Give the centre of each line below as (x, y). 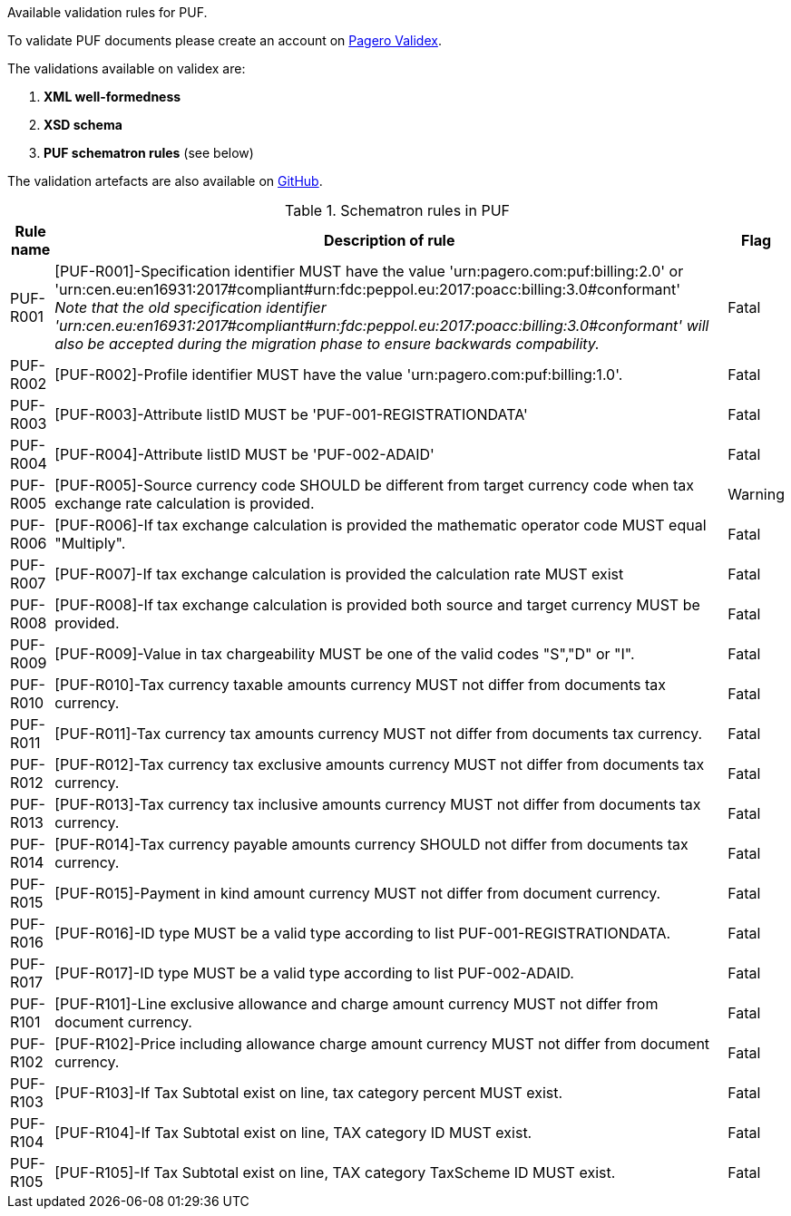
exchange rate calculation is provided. (185, 503)
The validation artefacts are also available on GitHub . (165, 181)
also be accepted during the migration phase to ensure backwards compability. (327, 344)
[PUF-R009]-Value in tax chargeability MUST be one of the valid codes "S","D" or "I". (345, 654)
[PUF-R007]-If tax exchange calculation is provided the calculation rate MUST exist (339, 574)
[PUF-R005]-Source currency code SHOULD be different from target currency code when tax (375, 485)
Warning (756, 494)
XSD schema (83, 125)
